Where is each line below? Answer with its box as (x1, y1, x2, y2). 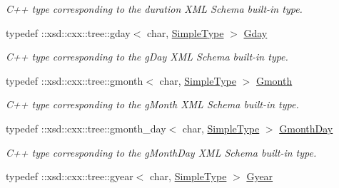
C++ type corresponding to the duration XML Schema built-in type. (6, 1, 303, 16)
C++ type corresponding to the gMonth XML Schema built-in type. (6, 97, 299, 112)
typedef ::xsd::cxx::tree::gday (6, 25, 131, 40)
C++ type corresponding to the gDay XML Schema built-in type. (6, 49, 288, 64)
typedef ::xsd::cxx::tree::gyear (6, 169, 133, 184)
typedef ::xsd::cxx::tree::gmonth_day (6, 120, 166, 135)
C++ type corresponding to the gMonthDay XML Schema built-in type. (6, 145, 317, 160)
